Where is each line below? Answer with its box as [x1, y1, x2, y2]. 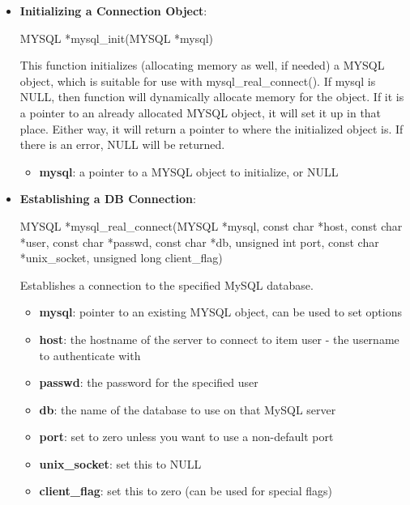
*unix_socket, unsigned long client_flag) [19, 249, 223, 266]
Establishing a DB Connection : [19, 190, 196, 207]
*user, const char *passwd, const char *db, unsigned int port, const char [19, 233, 379, 250]
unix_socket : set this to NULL [39, 455, 202, 472]
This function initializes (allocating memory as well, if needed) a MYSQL [19, 57, 385, 74]
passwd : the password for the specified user [39, 374, 258, 391]
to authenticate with [39, 346, 141, 363]
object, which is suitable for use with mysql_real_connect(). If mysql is [19, 72, 376, 89]
